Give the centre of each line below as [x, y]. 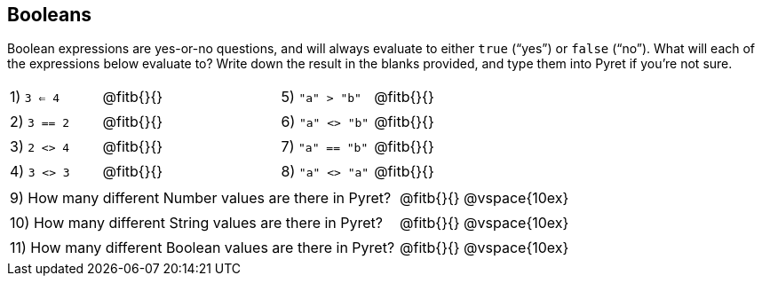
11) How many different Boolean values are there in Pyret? [202, 248]
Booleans [50, 15]
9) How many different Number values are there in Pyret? [201, 198]
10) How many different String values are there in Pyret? [197, 223]
